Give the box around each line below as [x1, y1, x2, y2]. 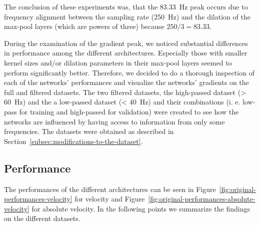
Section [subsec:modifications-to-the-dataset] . [4, 135, 143, 146]
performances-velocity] [4, 193, 72, 204]
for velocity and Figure [74, 193, 145, 204]
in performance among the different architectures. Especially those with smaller [4, 47, 247, 58]
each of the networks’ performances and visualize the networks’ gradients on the [4, 77, 249, 87]
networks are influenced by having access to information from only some [4, 116, 225, 126]
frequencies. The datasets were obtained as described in [4, 126, 174, 136]
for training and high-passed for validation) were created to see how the [19, 106, 239, 116]
